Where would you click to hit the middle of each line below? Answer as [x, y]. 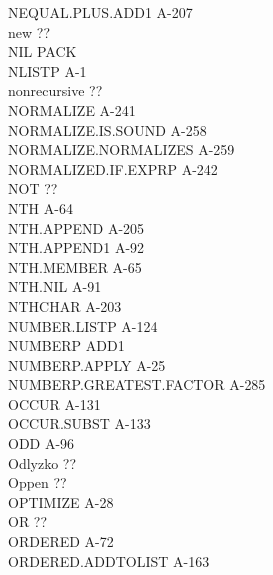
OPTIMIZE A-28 [61, 501]
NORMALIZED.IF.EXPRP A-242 [113, 168]
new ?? [29, 31]
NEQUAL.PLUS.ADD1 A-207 [100, 12]
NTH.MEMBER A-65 [75, 266]
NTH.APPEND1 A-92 [76, 247]
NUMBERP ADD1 [66, 345]
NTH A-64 [40, 207]
